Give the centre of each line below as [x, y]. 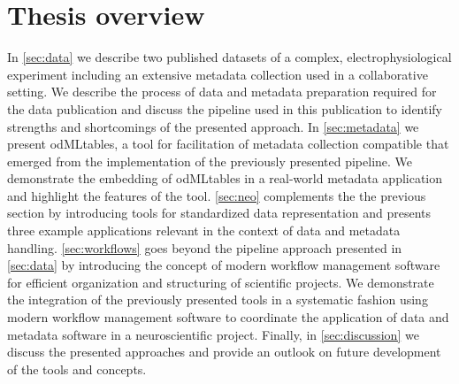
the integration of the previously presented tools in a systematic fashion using [218, 300]
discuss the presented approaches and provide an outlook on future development [224, 352]
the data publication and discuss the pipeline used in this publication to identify [225, 108]
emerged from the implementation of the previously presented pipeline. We [210, 161]
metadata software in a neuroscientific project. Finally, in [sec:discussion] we [213, 334]
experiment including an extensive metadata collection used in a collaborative [218, 74]
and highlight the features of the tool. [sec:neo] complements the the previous [217, 195]
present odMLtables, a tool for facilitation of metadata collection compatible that [228, 144]
